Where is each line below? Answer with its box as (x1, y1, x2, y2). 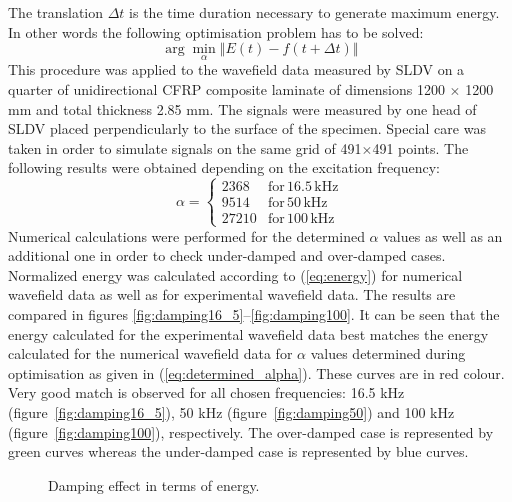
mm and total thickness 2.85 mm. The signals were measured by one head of (8, 98, 477, 119)
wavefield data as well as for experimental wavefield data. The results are (8, 284, 456, 305)
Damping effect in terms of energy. (48, 474, 260, 495)
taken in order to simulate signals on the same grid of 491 (8, 137, 362, 158)
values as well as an (383, 225, 503, 246)
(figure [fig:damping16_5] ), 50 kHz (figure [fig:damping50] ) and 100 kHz (8, 401, 455, 422)
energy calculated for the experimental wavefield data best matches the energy (8, 323, 489, 344)
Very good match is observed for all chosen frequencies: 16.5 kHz (8, 382, 405, 403)
